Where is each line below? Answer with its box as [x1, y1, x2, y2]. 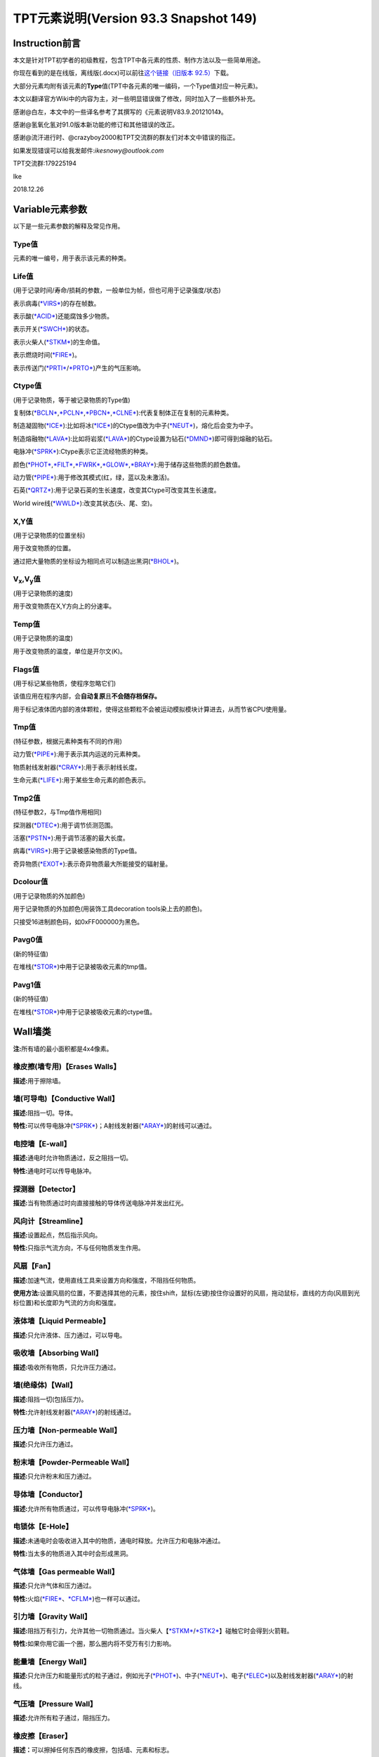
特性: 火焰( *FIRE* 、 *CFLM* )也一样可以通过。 [13, 1594, 144, 1602]
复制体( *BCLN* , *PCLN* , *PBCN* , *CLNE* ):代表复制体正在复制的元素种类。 [13, 408, 233, 417]
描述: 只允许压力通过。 [13, 1440, 77, 1448]
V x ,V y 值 [13, 574, 41, 585]
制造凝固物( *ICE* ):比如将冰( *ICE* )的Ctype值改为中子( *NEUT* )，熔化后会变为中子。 [13, 422, 258, 430]
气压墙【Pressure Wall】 [13, 1699, 98, 1709]
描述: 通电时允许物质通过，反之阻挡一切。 [13, 1153, 133, 1162]
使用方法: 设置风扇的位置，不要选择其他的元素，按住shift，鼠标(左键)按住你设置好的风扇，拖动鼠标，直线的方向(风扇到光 [13, 1288, 361, 1297]
